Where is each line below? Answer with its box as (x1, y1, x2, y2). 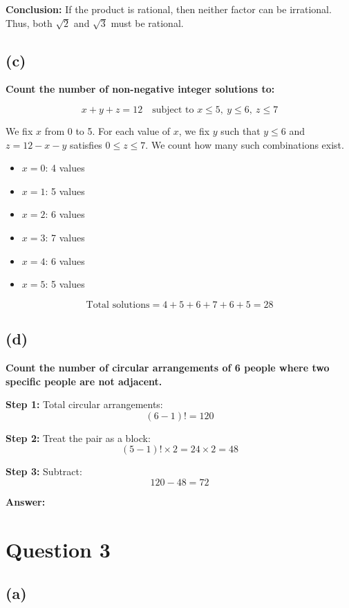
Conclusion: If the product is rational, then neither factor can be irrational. (6, 2, 332, 16)
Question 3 (6, 535, 111, 563)
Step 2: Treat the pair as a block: (6, 430, 151, 445)
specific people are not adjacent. (6, 374, 162, 388)
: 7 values (45, 230, 85, 244)
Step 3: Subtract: (6, 464, 82, 479)
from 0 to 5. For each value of (44, 123, 171, 138)
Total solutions (86, 300, 150, 310)
